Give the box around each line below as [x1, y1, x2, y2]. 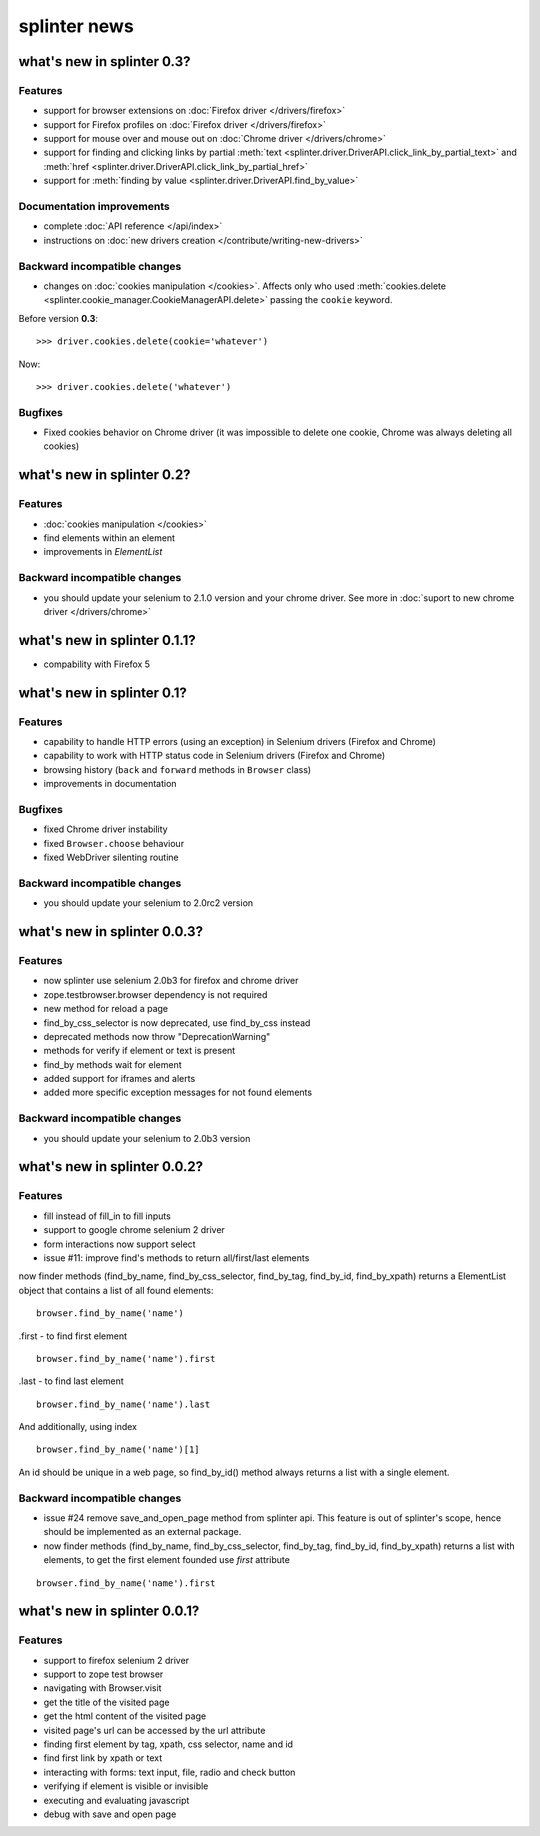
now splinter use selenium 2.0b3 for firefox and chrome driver [43, 975, 299, 987]
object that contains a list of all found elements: [18, 1284, 214, 1296]
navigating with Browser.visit [43, 1682, 162, 1694]
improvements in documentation [43, 778, 177, 790]
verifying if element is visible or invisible [43, 1780, 209, 1792]
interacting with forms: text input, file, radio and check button [43, 1766, 296, 1778]
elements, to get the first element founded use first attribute [43, 1554, 290, 1566]
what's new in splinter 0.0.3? [18, 923, 204, 940]
